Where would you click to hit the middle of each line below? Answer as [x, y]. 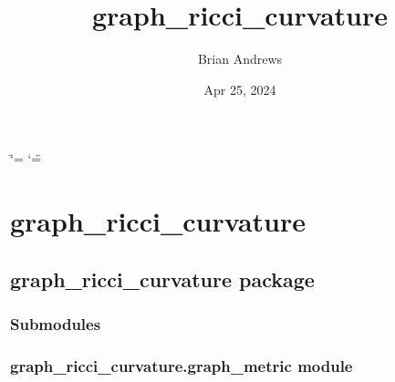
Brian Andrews [240, 59]
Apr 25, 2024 [240, 89]
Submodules [56, 323]
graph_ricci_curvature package [162, 279]
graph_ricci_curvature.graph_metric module [182, 365]
